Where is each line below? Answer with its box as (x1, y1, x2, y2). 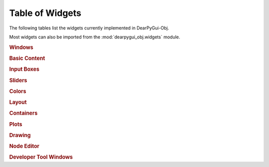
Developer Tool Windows (9, 154, 73, 161)
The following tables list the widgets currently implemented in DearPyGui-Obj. (9, 25, 169, 31)
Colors (9, 88, 26, 95)
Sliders (9, 77, 27, 84)
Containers (9, 110, 38, 117)
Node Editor (9, 143, 40, 150)
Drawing (9, 132, 31, 139)
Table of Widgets (9, 7, 82, 18)
